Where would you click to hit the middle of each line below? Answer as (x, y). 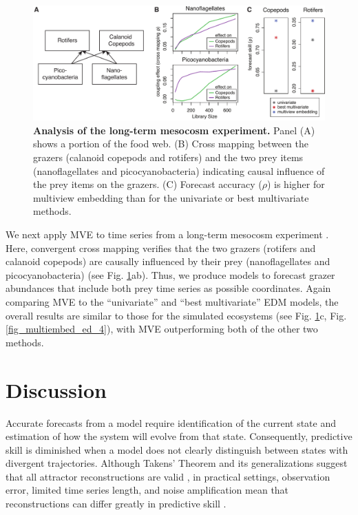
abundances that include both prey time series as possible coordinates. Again (168, 288)
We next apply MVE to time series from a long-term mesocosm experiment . (167, 234)
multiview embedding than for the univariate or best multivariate (171, 197)
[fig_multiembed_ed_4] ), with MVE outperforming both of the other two (162, 329)
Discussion (56, 389)
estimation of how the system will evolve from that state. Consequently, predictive (179, 436)
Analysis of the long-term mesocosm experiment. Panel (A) (174, 130)
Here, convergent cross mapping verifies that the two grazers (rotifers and (161, 248)
